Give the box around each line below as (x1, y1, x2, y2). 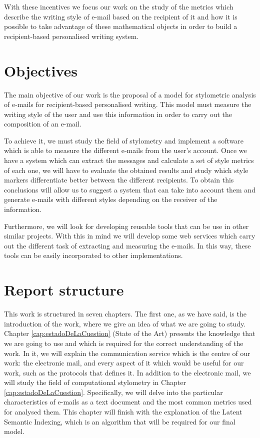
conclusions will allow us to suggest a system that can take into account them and (4, 184, 255, 194)
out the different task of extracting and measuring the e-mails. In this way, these (4, 240, 251, 250)
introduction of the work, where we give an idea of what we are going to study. (4, 318, 246, 328)
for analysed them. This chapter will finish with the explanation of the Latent (4, 406, 242, 417)
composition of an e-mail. (4, 118, 81, 129)
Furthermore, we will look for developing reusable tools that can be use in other (4, 220, 249, 231)
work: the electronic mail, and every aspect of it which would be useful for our (4, 357, 244, 368)
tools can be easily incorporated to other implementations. (4, 250, 183, 260)
